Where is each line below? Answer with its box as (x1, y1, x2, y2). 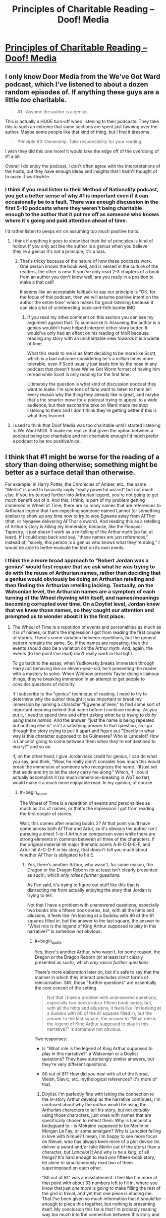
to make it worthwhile (5, 174, 49, 179)
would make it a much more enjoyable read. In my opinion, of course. (12, 780, 154, 786)
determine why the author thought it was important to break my (12, 696, 142, 702)
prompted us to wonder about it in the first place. (5, 613, 125, 620)
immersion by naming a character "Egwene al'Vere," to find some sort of (12, 701, 161, 707)
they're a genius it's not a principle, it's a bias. (12, 248, 107, 254)
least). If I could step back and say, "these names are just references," (5, 534, 149, 540)
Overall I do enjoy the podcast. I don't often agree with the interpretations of (5, 163, 161, 169)
